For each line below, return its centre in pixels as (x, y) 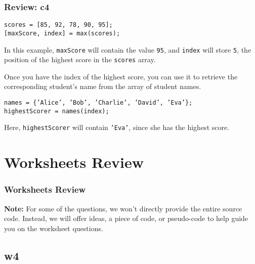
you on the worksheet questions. (54, 228)
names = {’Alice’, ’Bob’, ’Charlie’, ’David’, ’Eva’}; (98, 103)
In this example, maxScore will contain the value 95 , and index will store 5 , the (128, 49)
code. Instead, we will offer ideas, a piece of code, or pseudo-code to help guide (126, 218)
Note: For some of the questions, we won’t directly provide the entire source (123, 208)
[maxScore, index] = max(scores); (62, 33)
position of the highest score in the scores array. (80, 59)
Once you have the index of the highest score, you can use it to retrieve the (121, 76)
